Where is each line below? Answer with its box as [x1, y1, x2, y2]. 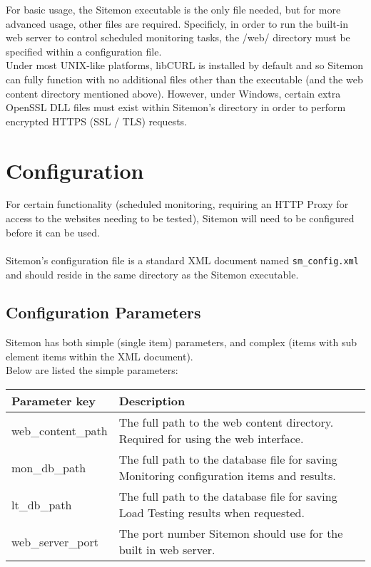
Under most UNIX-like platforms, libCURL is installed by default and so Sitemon [6, 58, 363, 73]
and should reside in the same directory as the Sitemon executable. [6, 266, 299, 281]
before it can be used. [6, 224, 100, 239]
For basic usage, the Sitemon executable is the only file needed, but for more [6, 2, 341, 16]
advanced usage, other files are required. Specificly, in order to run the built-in [6, 16, 348, 31]
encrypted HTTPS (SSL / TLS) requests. [6, 113, 187, 128]
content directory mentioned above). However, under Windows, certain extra [6, 85, 341, 100]
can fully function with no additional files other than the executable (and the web [6, 71, 363, 86]
